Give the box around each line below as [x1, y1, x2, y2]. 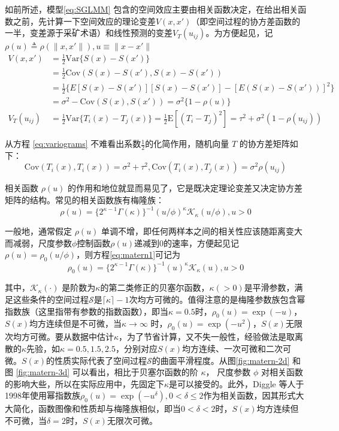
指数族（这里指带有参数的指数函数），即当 [5, 305, 168, 317]
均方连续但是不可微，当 [29, 317, 122, 330]
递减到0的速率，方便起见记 [134, 236, 240, 249]
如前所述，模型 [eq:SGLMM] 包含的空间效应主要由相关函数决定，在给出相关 [5, 3, 298, 15]
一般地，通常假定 [5, 225, 72, 237]
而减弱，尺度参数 [5, 236, 72, 249]
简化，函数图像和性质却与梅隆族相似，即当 [13, 402, 181, 415]
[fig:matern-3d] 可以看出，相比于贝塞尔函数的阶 [16, 366, 198, 378]
